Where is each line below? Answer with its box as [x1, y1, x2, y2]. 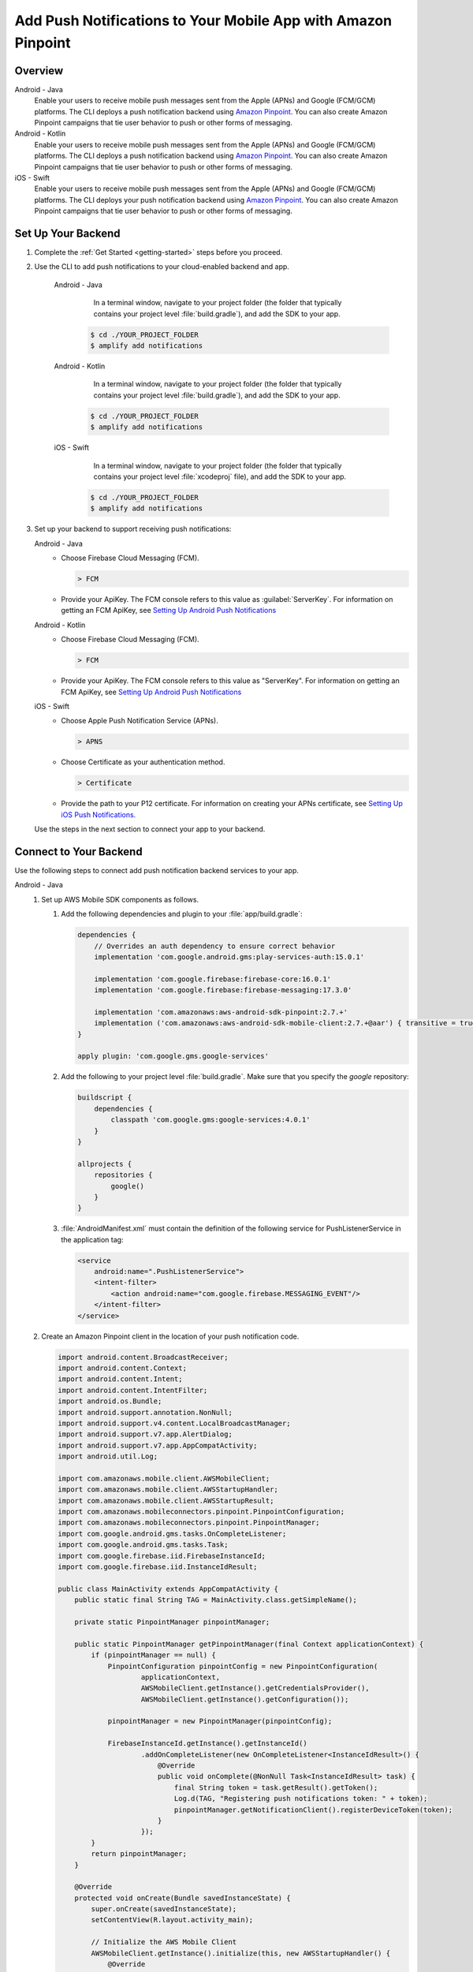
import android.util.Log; [58, 1452, 158, 1461]
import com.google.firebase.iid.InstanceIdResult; [58, 1562, 258, 1571]
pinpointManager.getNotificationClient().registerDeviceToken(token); [173, 1805, 453, 1814]
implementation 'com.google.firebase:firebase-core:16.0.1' [94, 974, 331, 984]
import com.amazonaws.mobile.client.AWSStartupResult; [58, 1496, 274, 1505]
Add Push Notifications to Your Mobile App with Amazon [14, 12, 393, 29]
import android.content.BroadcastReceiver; [58, 1353, 229, 1361]
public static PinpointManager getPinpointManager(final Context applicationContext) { [74, 1639, 424, 1649]
